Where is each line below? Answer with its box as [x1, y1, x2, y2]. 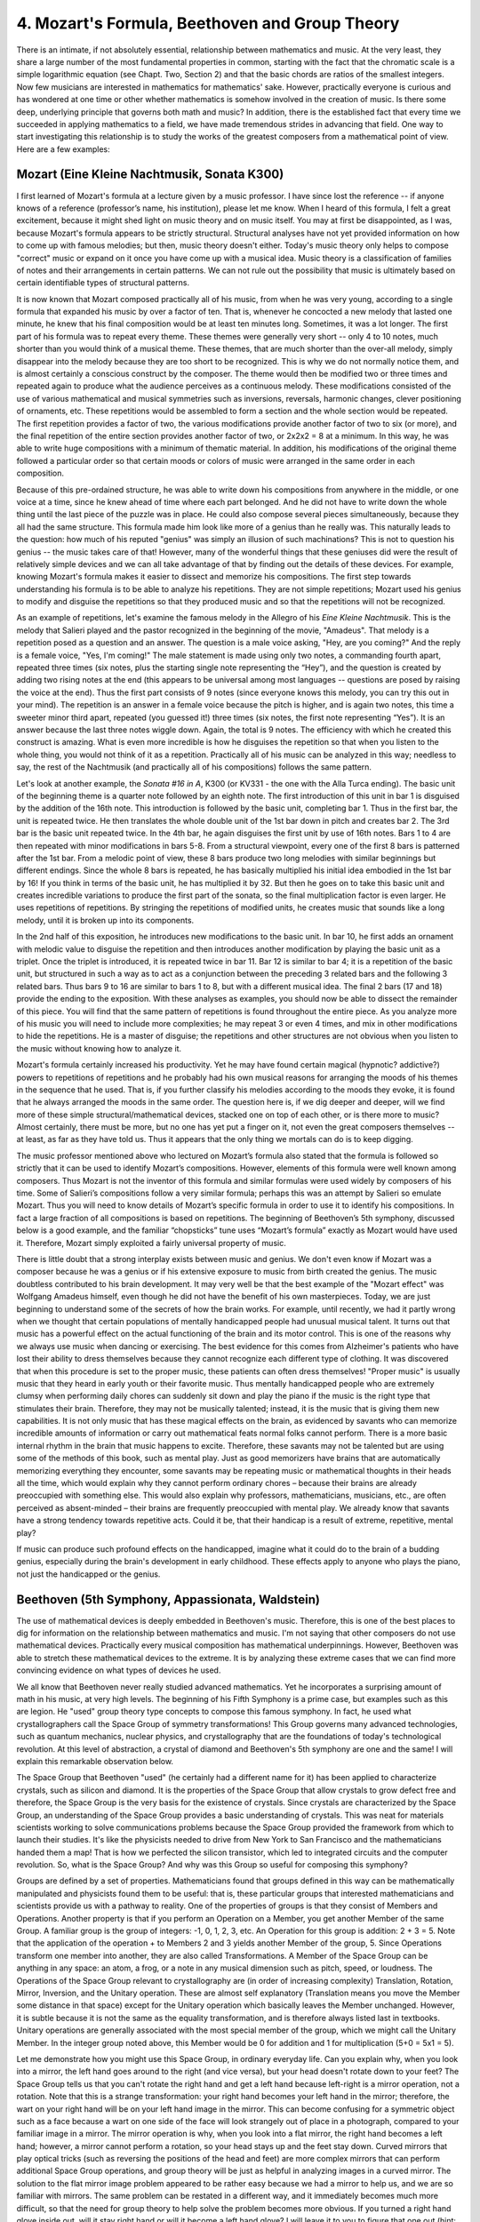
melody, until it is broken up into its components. [16, 915, 195, 925]
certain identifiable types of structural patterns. [16, 277, 190, 288]
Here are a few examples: [16, 143, 110, 155]
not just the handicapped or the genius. [16, 1569, 161, 1579]
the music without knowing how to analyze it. [16, 1043, 182, 1053]
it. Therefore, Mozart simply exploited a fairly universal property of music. [16, 1237, 286, 1248]
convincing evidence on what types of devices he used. [16, 1665, 221, 1675]
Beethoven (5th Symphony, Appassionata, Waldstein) [16, 1592, 320, 1607]
